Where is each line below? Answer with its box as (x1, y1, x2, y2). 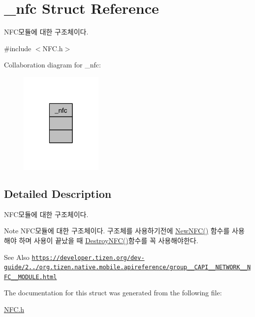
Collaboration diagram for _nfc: (4, 60, 101, 70)
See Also (4, 252, 30, 262)
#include (4, 43, 32, 53)
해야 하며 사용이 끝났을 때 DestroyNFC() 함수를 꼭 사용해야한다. (4, 235, 198, 245)
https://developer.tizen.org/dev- (32, 254, 145, 261)
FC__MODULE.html (4, 273, 57, 281)
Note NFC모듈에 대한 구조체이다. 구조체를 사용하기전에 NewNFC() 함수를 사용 (4, 225, 245, 236)
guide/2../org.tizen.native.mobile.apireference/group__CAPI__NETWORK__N (4, 264, 251, 271)
